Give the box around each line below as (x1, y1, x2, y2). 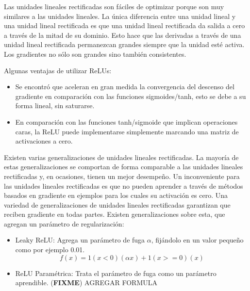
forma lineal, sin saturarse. (15, 100, 95, 111)
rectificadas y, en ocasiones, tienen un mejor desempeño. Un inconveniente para (4, 171, 240, 181)
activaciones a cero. (15, 136, 73, 146)
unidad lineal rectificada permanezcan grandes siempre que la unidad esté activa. (4, 39, 245, 49)
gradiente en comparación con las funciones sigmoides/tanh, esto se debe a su (15, 91, 246, 101)
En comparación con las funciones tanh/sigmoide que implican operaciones (15, 116, 238, 127)
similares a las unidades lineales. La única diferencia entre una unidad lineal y (4, 11, 236, 21)
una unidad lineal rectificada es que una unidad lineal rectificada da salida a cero (4, 20, 245, 31)
